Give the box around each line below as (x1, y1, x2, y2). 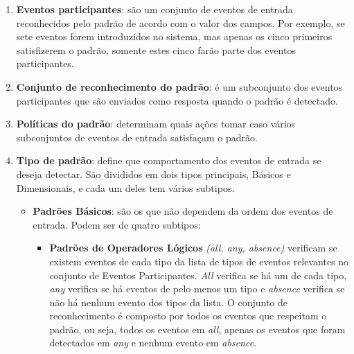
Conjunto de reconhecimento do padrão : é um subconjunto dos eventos (16, 79, 343, 94)
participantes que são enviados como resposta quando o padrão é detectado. (16, 93, 338, 107)
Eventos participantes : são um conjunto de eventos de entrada (16, 2, 293, 16)
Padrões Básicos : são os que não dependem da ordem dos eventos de (33, 204, 333, 218)
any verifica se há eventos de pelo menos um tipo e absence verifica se (49, 281, 345, 296)
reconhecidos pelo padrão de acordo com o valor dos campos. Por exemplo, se (16, 15, 345, 30)
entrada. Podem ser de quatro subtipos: (33, 217, 201, 231)
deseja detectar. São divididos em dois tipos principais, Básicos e (16, 166, 291, 181)
